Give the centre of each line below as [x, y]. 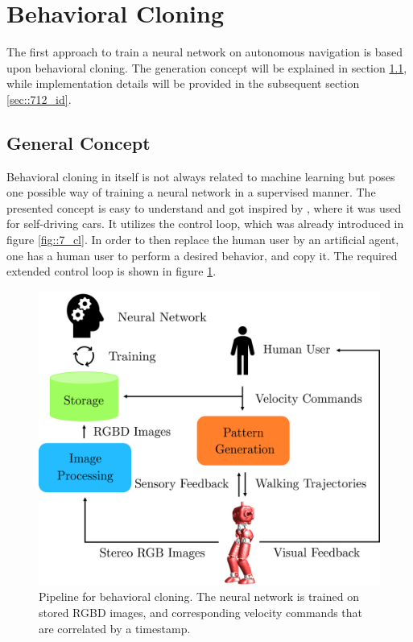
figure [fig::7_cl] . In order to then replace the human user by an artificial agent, [203, 240]
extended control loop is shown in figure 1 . [112, 271]
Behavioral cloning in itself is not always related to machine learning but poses [201, 176]
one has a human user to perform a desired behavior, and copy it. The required [202, 255]
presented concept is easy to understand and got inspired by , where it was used [204, 207]
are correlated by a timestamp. [115, 628]
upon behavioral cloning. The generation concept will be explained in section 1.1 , [207, 67]
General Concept [78, 142]
